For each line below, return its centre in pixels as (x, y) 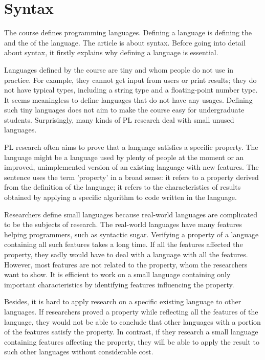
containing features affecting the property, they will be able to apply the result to (132, 341)
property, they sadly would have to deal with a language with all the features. (126, 254)
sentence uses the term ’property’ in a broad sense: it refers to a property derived (131, 177)
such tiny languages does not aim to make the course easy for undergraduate (124, 110)
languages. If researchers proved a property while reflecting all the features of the (131, 311)
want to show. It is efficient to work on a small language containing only (117, 274)
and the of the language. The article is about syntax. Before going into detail (125, 42)
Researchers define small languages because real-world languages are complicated (131, 214)
